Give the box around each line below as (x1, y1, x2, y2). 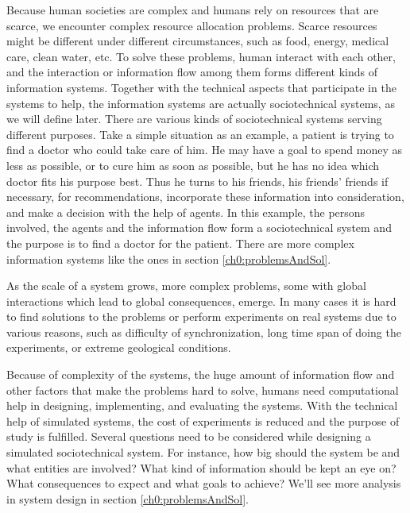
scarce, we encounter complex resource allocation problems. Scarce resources (6, 17, 377, 33)
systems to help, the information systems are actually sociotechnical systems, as (6, 94, 395, 111)
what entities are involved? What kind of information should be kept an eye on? (6, 459, 396, 476)
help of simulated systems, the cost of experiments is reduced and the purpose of (6, 412, 400, 429)
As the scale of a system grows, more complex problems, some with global (6, 277, 366, 294)
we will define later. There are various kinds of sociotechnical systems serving (6, 110, 382, 127)
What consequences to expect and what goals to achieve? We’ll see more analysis (6, 475, 401, 492)
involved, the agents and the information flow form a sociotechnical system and (6, 219, 392, 236)
